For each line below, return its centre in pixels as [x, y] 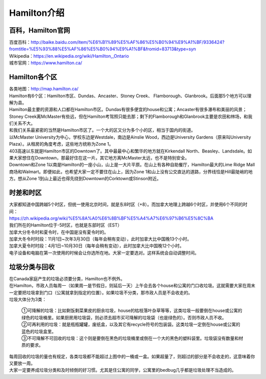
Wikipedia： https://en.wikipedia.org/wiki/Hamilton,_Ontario [69, 56]
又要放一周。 [22, 363]
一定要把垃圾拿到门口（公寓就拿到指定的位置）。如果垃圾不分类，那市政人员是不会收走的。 [101, 292]
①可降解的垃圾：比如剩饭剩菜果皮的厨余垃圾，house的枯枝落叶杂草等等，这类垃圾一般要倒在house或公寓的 [132, 310]
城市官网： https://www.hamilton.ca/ [46, 63]
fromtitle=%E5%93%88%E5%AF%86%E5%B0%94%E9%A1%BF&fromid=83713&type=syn [103, 49]
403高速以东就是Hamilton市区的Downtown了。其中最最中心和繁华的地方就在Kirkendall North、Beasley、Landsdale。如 [131, 151]
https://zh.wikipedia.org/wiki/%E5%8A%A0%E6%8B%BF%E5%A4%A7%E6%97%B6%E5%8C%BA [111, 218]
